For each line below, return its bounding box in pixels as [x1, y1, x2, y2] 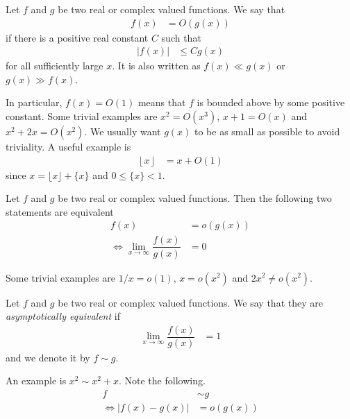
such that [161, 30, 201, 44]
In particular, [6, 95, 62, 110]
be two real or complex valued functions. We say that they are [58, 295, 323, 309]
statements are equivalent [6, 204, 114, 219]
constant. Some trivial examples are [6, 109, 158, 123]
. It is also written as [112, 58, 201, 73]
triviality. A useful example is [6, 139, 131, 154]
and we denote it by [6, 350, 90, 364]
